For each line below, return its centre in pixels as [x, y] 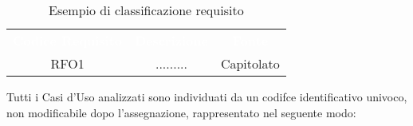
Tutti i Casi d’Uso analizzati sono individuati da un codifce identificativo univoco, [207, 96]
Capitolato [250, 63]
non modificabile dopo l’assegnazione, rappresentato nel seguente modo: [181, 112]
